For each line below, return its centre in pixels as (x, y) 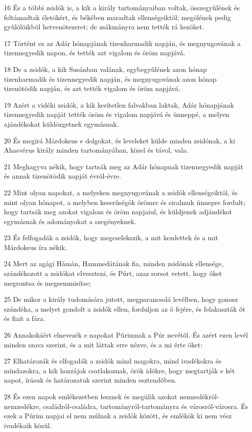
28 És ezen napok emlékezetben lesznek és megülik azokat (91, 396)
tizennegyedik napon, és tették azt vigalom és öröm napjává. (95, 53)
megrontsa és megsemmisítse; (48, 283)
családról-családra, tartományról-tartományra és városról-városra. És (146, 406)
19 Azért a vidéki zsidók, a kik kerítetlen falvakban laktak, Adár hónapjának (119, 104)
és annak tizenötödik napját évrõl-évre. (63, 176)
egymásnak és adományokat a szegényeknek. (70, 221)
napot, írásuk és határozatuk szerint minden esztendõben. (91, 380)
